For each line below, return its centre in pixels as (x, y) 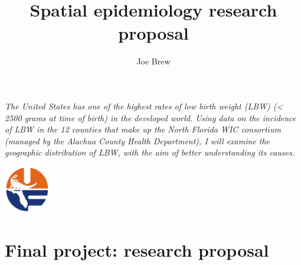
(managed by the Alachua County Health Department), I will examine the (138, 140)
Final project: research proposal (137, 249)
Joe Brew (153, 61)
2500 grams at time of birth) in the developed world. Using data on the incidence (150, 117)
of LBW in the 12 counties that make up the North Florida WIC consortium (143, 129)
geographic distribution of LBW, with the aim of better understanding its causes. (150, 152)
